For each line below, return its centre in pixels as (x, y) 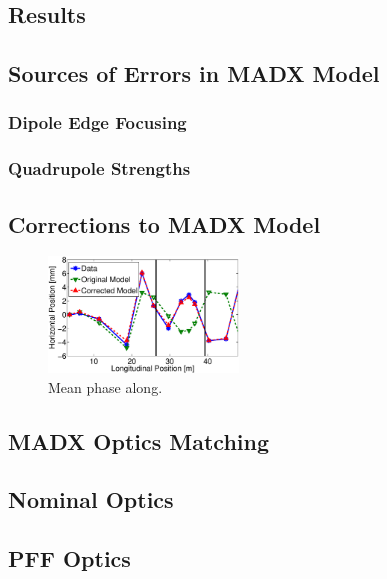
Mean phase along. (105, 386)
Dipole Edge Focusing (97, 122)
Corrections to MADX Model (164, 223)
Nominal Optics (91, 499)
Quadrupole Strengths (99, 168)
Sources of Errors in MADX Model (194, 73)
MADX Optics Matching (139, 440)
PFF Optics (69, 558)
